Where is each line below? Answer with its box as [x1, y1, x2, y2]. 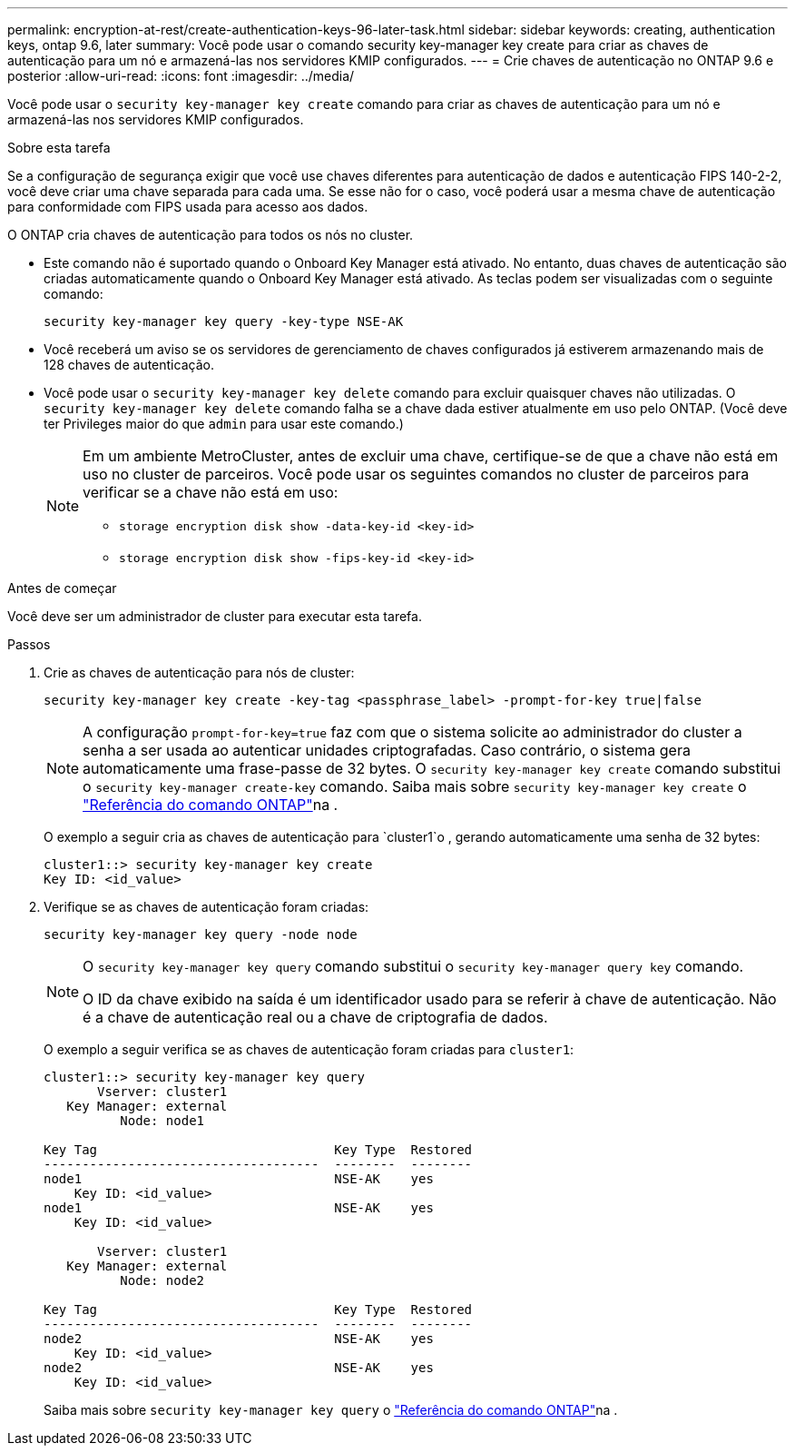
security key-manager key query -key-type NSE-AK [44, 314, 404, 329]
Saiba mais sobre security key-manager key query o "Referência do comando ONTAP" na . [44, 1402, 618, 1418]
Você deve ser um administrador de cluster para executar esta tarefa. [7, 608, 422, 624]
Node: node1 [120, 1113, 205, 1128]
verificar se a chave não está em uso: [83, 483, 339, 501]
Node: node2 [120, 1273, 205, 1288]
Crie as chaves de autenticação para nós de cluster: [44, 665, 355, 680]
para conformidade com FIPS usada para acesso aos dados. [7, 199, 368, 214]
